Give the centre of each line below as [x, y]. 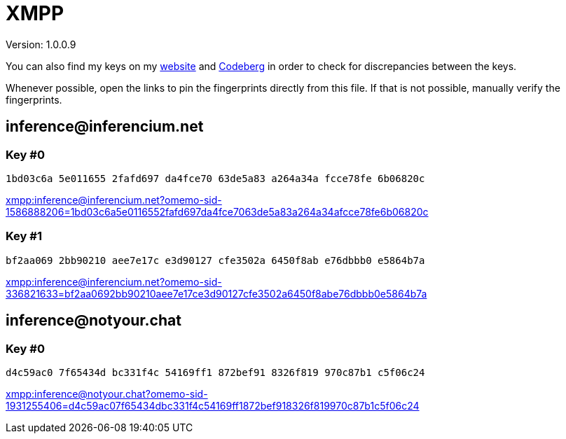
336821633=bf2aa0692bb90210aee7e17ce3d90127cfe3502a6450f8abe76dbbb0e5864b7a [216, 293]
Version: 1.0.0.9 [41, 44]
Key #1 [24, 236]
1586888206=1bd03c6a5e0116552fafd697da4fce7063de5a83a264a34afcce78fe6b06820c [217, 211]
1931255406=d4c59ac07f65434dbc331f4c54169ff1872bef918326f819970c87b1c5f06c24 [213, 405]
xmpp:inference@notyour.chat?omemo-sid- [107, 393]
